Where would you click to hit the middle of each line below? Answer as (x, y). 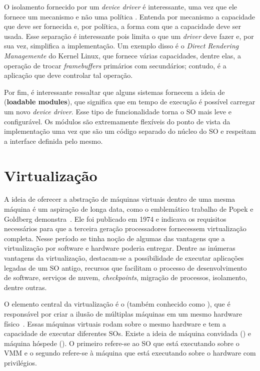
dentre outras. (25, 287)
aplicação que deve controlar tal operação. (68, 75)
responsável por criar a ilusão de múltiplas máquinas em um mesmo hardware (123, 313)
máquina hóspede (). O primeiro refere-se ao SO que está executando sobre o (122, 343)
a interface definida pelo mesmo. (53, 141)
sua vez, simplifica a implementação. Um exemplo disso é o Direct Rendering (121, 46)
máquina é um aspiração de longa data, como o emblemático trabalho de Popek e (129, 209)
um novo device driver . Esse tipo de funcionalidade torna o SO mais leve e (118, 111)
